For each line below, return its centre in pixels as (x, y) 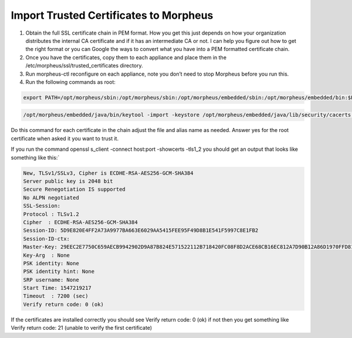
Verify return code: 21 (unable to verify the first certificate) (82, 328)
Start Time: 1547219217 (57, 288)
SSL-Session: (42, 206)
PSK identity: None (51, 263)
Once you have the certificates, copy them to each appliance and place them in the (126, 57)
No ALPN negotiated (51, 197)
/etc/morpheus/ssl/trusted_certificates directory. (84, 66)
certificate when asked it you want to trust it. (65, 138)
